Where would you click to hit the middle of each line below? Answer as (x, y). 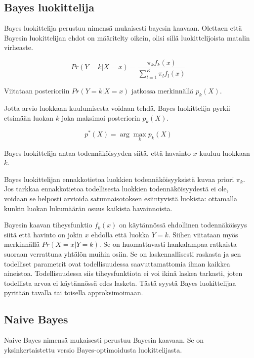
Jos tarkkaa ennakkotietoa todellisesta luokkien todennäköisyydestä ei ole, (116, 189)
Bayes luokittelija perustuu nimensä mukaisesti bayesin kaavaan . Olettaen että (123, 28)
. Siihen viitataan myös (203, 234)
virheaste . (19, 47)
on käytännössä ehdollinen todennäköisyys (183, 225)
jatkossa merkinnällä (162, 91)
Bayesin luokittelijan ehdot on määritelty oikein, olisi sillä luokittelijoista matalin (127, 37)
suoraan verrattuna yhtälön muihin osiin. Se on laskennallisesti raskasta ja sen (123, 254)
